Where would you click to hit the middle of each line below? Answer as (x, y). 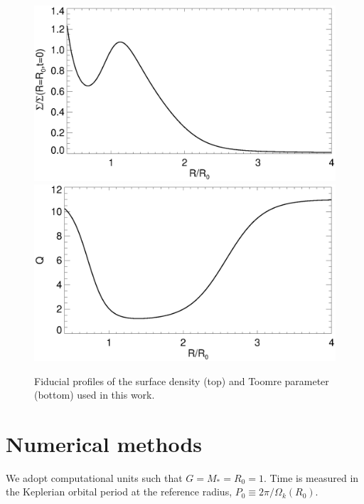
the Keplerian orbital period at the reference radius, (119, 492)
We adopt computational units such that (94, 477)
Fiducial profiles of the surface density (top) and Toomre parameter (182, 380)
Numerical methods (104, 443)
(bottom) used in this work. (95, 395)
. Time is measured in (311, 477)
